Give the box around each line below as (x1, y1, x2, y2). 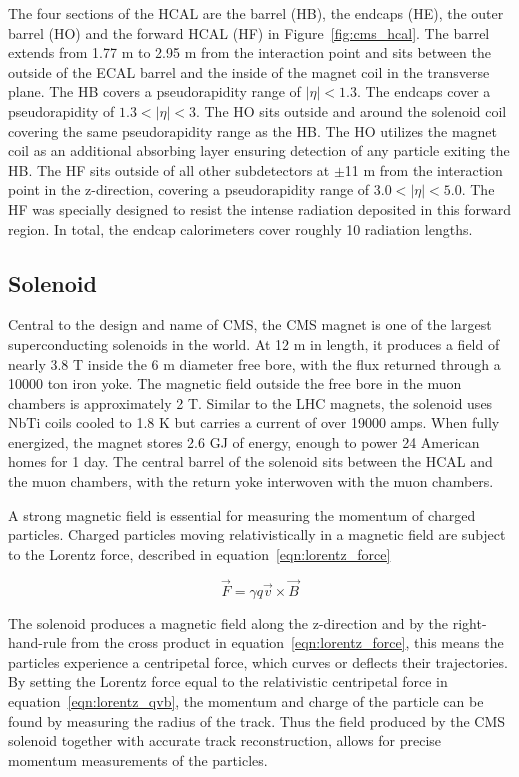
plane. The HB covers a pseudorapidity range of (8, 81, 301, 102)
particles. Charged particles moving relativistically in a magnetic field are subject (8, 524, 506, 545)
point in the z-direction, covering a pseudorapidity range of (8, 179, 370, 200)
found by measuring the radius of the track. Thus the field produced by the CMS (8, 710, 506, 731)
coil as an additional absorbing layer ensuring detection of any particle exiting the (8, 140, 510, 161)
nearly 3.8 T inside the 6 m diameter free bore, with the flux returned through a (8, 353, 501, 374)
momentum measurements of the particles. (8, 749, 268, 770)
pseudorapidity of (8, 100, 115, 121)
